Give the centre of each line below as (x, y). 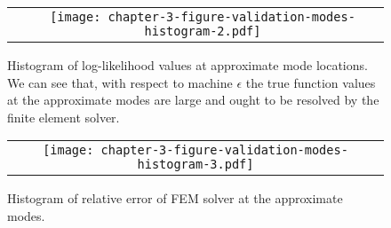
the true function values (311, 82)
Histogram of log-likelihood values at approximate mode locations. (188, 65)
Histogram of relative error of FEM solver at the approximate (175, 198)
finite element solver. (64, 117)
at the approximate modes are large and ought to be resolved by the (193, 100)
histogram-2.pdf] (203, 31)
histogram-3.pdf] (195, 165)
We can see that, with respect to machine (120, 82)
